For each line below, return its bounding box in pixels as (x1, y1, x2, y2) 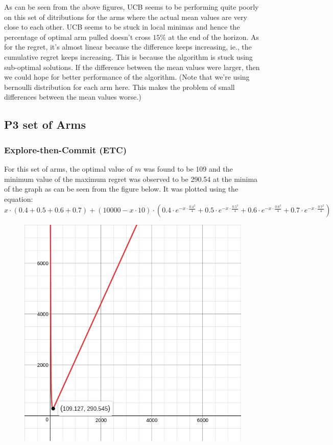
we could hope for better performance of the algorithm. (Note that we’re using (4, 72, 250, 82)
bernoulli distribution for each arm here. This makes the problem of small (4, 81, 235, 92)
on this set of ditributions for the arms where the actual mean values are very (4, 11, 247, 22)
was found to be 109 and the (143, 163, 233, 174)
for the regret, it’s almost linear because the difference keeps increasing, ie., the (4, 41, 252, 52)
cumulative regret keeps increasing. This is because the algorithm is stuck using (4, 51, 253, 62)
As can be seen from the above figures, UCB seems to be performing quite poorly (4, 2, 259, 12)
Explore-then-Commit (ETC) (4, 143, 127, 156)
